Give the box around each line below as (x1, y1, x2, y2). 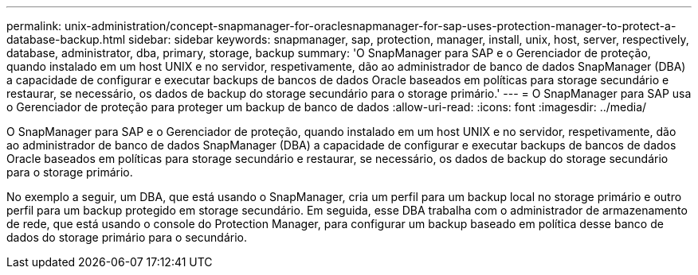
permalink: (6, 19, 62, 33)
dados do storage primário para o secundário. (6, 230, 248, 244)
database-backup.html (6, 33, 126, 46)
